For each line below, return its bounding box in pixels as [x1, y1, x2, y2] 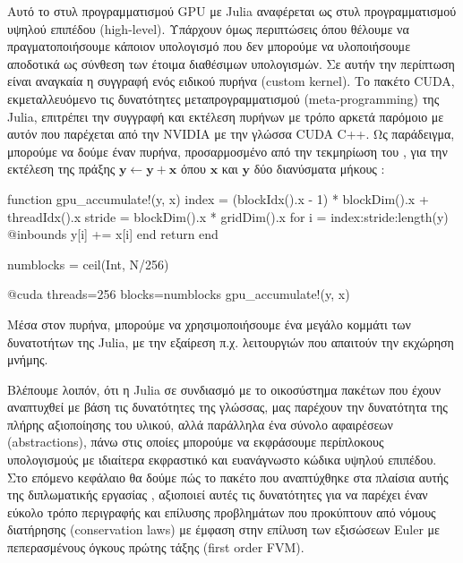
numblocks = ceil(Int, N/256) [7, 254, 169, 273]
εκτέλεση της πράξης [7, 159, 116, 178]
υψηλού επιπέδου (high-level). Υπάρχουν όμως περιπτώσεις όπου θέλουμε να [7, 19, 409, 38]
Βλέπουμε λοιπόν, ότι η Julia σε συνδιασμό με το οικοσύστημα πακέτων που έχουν [7, 380, 442, 398]
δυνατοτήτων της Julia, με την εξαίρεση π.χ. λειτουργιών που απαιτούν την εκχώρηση [7, 332, 454, 351]
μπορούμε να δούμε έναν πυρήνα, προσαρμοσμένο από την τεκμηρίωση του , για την [7, 141, 448, 160]
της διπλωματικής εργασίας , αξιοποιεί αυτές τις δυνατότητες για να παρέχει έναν [7, 485, 428, 504]
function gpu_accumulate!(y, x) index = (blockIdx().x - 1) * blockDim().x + [7, 189, 429, 208]
